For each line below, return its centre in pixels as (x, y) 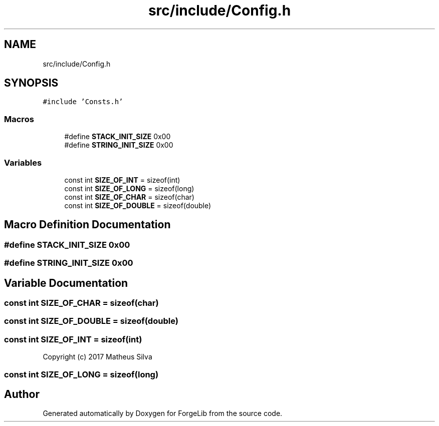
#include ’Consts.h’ (83, 102)
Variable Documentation (66, 283)
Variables (23, 162)
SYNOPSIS (31, 83)
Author (22, 394)
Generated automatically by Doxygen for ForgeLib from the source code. (163, 413)
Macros (19, 119)
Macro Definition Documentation (87, 225)
